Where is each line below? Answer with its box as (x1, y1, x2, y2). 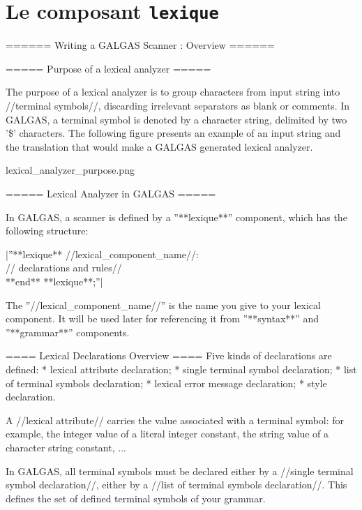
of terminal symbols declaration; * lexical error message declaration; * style (6, 375, 327, 390)
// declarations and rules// (6, 260, 122, 275)
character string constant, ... (6, 440, 126, 454)
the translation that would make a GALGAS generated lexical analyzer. (6, 139, 313, 153)
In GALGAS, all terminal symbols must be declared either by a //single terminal (6, 463, 354, 478)
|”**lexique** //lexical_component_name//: (6, 246, 199, 261)
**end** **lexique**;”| (6, 273, 103, 288)
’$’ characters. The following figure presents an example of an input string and (6, 126, 341, 140)
